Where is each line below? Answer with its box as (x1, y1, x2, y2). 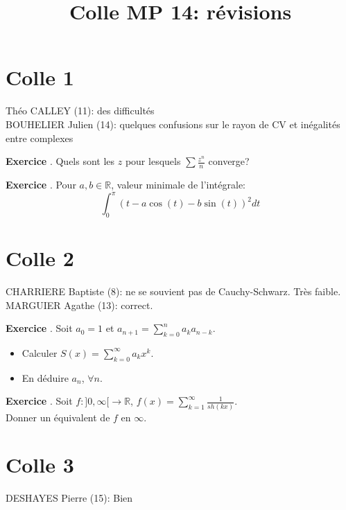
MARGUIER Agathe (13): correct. (6, 297, 153, 312)
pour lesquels (125, 154, 181, 168)
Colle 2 (6, 244, 74, 272)
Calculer (21, 345, 58, 360)
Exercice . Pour (6, 177, 76, 191)
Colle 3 (6, 450, 74, 479)
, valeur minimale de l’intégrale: (111, 177, 245, 191)
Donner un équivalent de (6, 410, 110, 424)
